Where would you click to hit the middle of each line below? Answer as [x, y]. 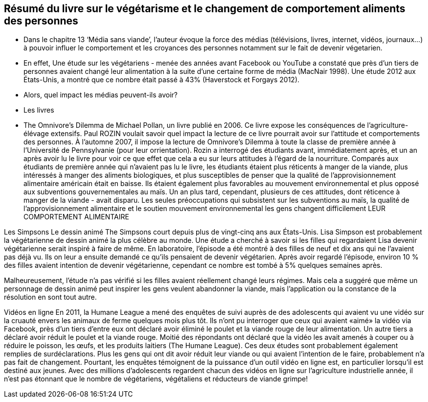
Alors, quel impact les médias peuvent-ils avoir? [101, 95]
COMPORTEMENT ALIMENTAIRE [76, 217]
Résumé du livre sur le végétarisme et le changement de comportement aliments [205, 9]
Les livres [39, 110]
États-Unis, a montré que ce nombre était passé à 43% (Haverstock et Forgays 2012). [162, 80]
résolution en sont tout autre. [50, 297]
